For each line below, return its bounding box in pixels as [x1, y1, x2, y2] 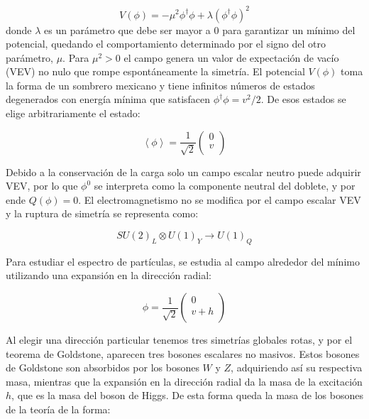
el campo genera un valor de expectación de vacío [123, 50, 339, 65]
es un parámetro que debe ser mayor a [44, 22, 211, 37]
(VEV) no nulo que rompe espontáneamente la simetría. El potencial [6, 64, 305, 79]
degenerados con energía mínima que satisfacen [6, 92, 211, 107]
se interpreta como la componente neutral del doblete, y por [94, 178, 356, 193]
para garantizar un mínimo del [222, 22, 356, 37]
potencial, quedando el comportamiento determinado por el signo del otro [6, 36, 326, 51]
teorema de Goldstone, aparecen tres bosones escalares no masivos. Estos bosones [6, 346, 360, 361]
